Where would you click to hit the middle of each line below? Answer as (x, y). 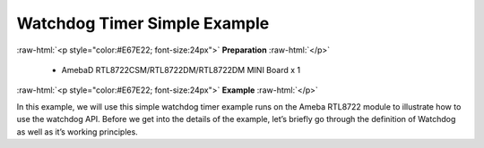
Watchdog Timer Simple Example (143, 23)
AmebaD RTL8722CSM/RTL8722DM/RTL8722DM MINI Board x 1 (181, 70)
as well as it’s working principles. (77, 132)
